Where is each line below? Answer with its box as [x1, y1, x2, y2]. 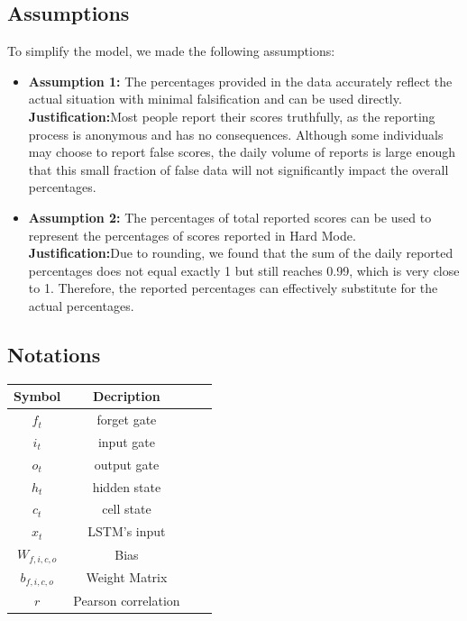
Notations [7, 340, 101, 368]
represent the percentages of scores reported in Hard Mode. [28, 225, 356, 244]
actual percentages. [28, 296, 134, 315]
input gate [97, 432, 155, 451]
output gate [94, 454, 160, 473]
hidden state [92, 477, 161, 496]
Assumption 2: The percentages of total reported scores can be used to [28, 207, 432, 226]
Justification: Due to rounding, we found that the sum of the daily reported [28, 243, 453, 262]
